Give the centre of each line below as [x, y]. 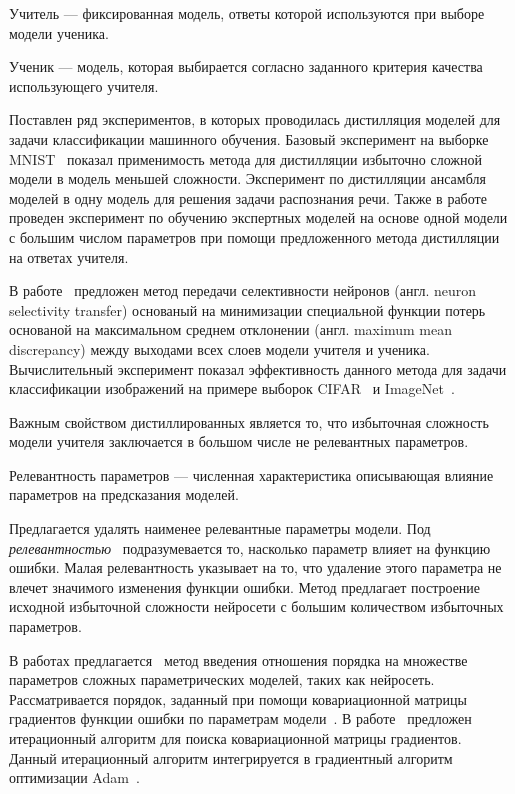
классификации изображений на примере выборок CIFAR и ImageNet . [232, 388]
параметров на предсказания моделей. [124, 494]
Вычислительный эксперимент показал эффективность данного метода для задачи [258, 368]
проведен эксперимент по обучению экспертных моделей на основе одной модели [258, 217]
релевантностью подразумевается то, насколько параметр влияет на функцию [250, 547]
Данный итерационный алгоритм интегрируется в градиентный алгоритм [231, 757]
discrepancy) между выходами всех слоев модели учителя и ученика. [219, 348]
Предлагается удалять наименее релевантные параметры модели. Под [220, 528]
